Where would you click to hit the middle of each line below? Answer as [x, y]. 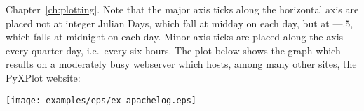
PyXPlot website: [43, 77]
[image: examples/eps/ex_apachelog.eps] [101, 100]
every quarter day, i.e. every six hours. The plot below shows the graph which [173, 50]
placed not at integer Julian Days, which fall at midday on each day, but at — [174, 23]
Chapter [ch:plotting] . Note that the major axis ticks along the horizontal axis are [182, 9]
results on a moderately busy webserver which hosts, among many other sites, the [181, 64]
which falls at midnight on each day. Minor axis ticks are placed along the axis [175, 37]
